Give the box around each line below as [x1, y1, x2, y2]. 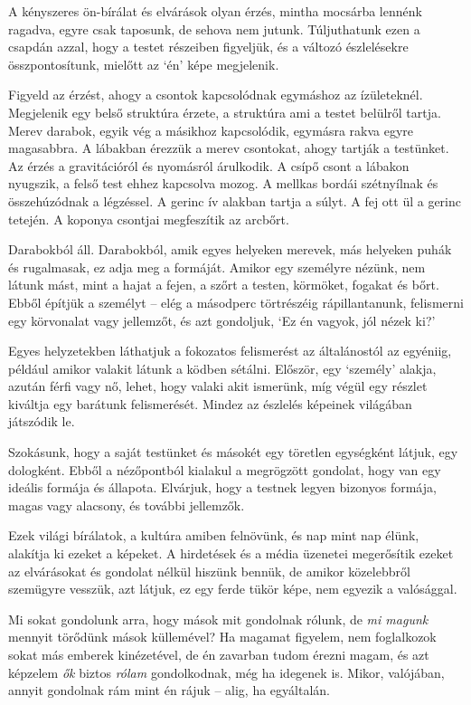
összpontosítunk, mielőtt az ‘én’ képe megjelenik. [8, 54, 279, 73]
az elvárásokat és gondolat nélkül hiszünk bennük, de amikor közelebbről [8, 561, 410, 580]
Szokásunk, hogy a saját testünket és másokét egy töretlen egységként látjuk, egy [8, 443, 458, 462]
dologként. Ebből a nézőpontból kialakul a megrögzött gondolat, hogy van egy [8, 460, 441, 479]
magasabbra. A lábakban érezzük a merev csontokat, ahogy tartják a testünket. [8, 138, 449, 157]
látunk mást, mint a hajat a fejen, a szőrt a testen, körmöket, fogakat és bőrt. [8, 275, 439, 294]
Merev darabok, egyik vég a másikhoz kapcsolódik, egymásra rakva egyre [8, 120, 414, 139]
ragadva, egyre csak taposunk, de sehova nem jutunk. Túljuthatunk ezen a [8, 19, 420, 38]
